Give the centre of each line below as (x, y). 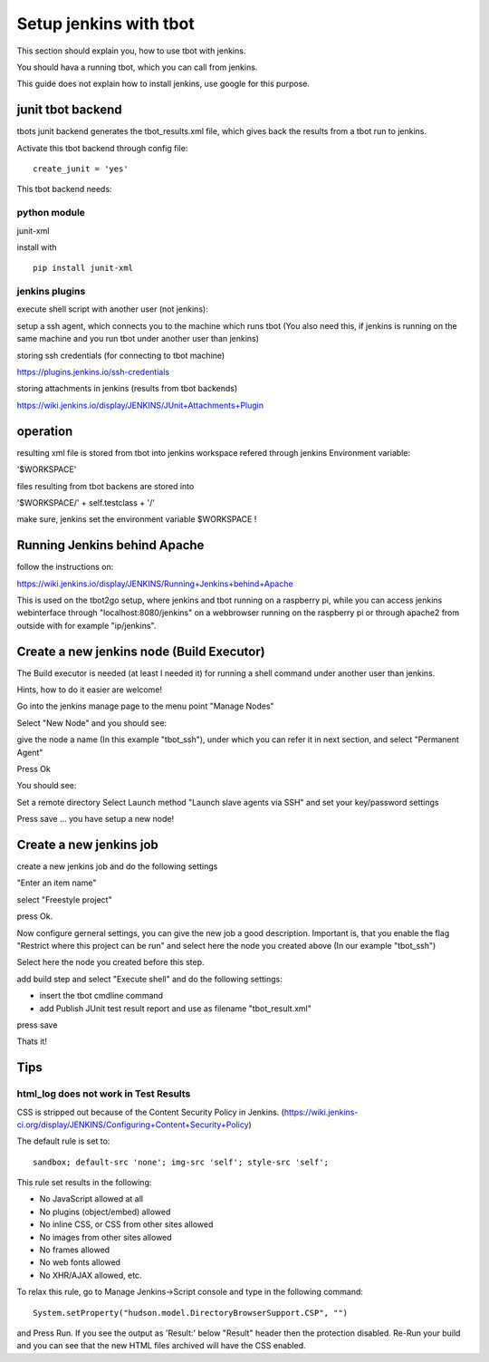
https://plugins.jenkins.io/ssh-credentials (93, 372)
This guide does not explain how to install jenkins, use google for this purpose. (163, 84)
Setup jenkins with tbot (105, 24)
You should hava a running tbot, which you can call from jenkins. (137, 67)
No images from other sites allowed (105, 1237)
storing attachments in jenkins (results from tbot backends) (127, 389)
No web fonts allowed (80, 1262)
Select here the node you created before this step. (110, 962)
